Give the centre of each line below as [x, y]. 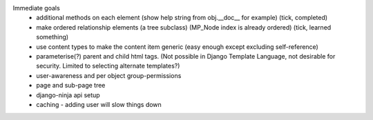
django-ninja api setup [68, 95]
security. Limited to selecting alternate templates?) [108, 66]
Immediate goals [36, 8]
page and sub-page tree [71, 86]
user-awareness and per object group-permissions [109, 75]
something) [52, 37]
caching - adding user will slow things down [99, 104]
